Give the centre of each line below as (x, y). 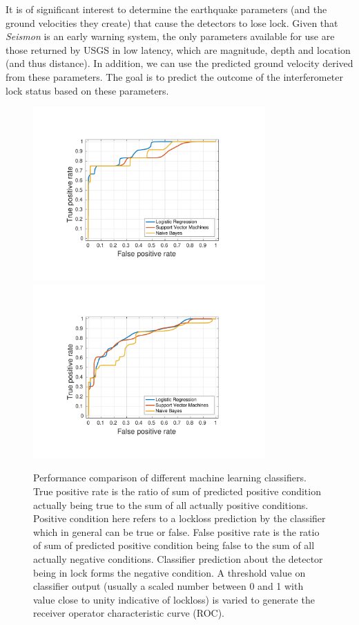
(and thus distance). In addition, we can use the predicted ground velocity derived (179, 63)
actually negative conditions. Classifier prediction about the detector (178, 558)
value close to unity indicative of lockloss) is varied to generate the (174, 599)
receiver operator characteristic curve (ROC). (129, 613)
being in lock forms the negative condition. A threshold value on (169, 572)
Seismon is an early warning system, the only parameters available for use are (170, 36)
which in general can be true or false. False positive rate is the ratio (176, 531)
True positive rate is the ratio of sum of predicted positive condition (177, 491)
